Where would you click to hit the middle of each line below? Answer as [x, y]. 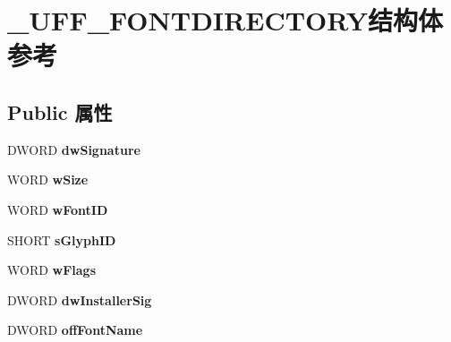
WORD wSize [48, 180]
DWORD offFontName [75, 330]
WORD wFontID [58, 209]
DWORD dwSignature [74, 149]
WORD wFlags [52, 270]
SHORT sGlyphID [62, 239]
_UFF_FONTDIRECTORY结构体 [225, 20]
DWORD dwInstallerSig [80, 299]
